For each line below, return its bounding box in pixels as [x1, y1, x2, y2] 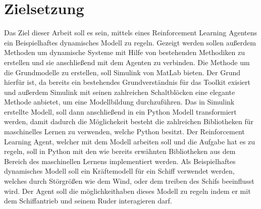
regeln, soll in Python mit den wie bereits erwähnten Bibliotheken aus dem [4, 146, 236, 156]
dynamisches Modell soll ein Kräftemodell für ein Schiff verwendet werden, [4, 166, 235, 176]
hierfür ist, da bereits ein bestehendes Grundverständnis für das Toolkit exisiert [4, 77, 250, 87]
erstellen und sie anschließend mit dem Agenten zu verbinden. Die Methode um [4, 57, 250, 67]
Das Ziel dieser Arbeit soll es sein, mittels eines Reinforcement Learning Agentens [4, 27, 257, 38]
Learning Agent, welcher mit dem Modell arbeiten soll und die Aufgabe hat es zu [4, 136, 255, 146]
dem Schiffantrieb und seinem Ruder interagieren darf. [4, 195, 172, 206]
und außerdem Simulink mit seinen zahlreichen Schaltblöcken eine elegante [4, 86, 235, 97]
